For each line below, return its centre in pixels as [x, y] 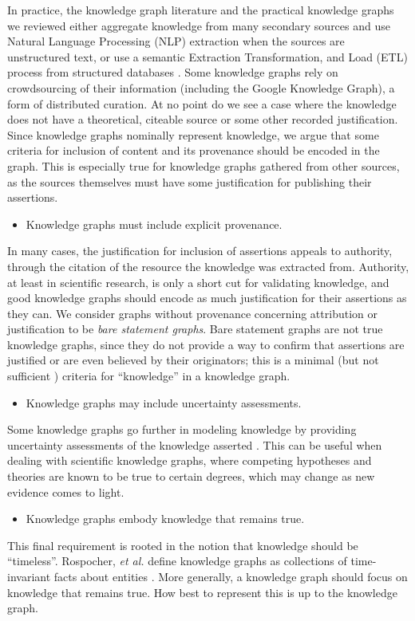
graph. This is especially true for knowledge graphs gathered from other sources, [204, 165]
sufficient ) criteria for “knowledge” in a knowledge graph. [149, 376]
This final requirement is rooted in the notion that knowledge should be [183, 545]
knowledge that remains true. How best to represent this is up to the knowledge [202, 592]
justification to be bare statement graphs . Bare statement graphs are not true [195, 329]
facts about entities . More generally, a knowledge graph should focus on [231, 576]
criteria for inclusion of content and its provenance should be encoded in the [194, 150]
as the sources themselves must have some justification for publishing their [190, 181]
